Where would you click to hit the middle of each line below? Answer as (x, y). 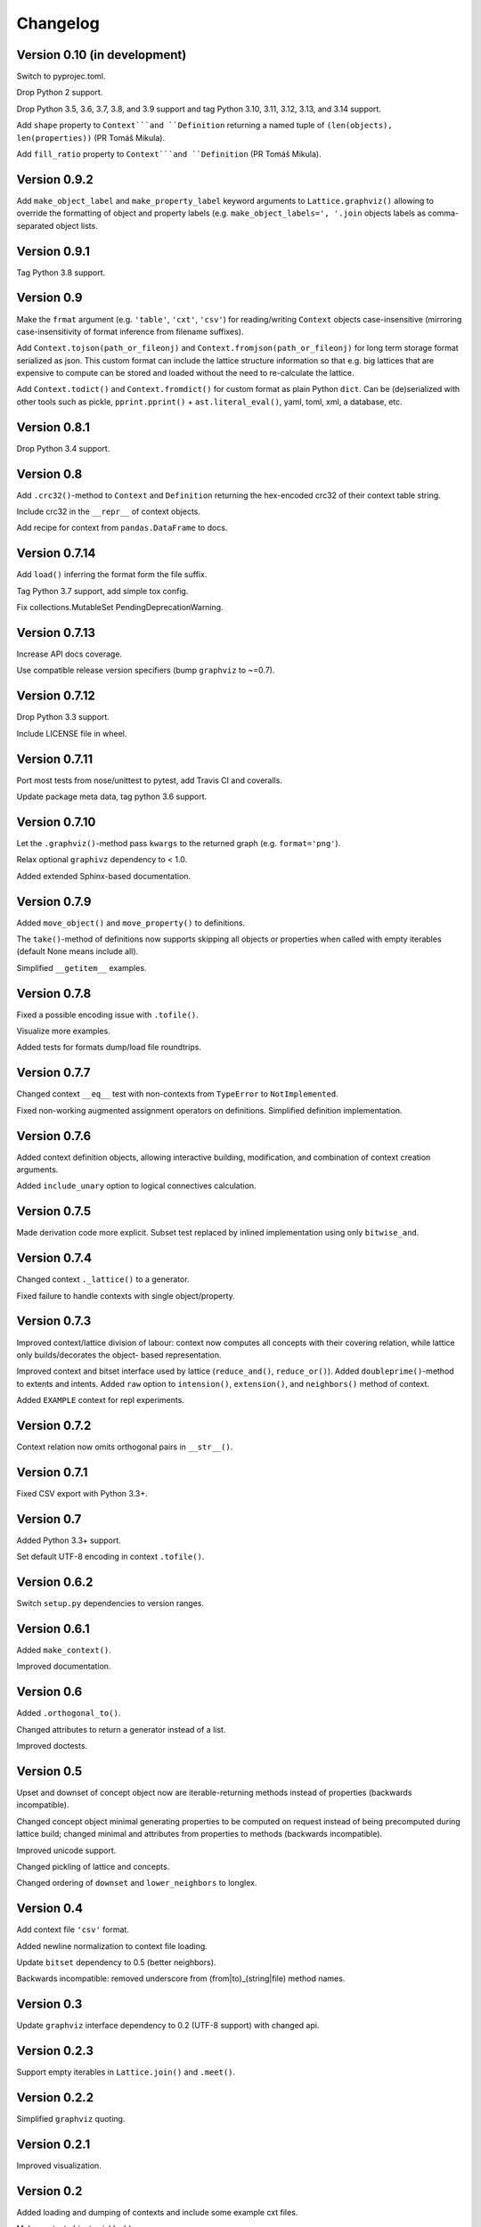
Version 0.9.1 (53, 251)
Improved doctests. (52, 1746)
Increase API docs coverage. (69, 654)
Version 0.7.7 (53, 1073)
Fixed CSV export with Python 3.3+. (82, 1493)
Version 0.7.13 (56, 632)
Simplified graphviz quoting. (71, 2119)
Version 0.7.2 (54, 1425)
